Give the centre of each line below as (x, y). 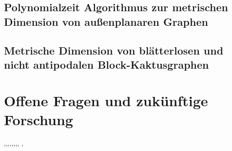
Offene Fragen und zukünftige (106, 100)
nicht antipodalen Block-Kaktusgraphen (106, 64)
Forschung (39, 119)
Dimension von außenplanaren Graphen (106, 21)
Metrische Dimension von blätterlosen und (114, 50)
